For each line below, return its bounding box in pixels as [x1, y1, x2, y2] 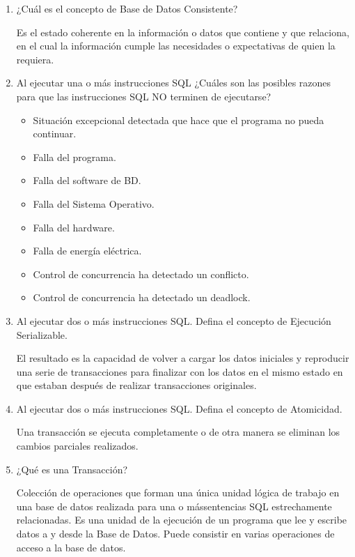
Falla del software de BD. [33, 173, 141, 188]
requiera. [16, 52, 54, 66]
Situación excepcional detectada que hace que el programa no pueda [33, 112, 324, 127]
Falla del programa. [33, 149, 116, 164]
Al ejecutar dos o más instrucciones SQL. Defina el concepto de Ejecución [16, 313, 331, 328]
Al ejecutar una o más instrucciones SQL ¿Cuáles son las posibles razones [16, 75, 331, 90]
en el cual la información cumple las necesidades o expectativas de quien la [16, 38, 336, 53]
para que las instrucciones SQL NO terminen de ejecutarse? [16, 89, 271, 103]
